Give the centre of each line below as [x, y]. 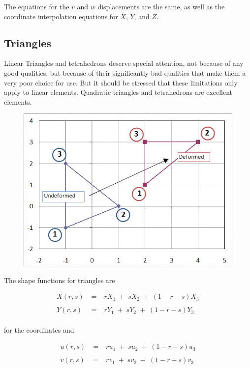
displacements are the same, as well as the [161, 6]
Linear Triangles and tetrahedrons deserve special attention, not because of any [124, 63]
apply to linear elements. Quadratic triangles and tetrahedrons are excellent [118, 92]
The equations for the [37, 6]
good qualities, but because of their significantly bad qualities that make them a [125, 72]
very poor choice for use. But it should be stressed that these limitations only [121, 82]
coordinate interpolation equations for [61, 16]
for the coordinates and [39, 330]
